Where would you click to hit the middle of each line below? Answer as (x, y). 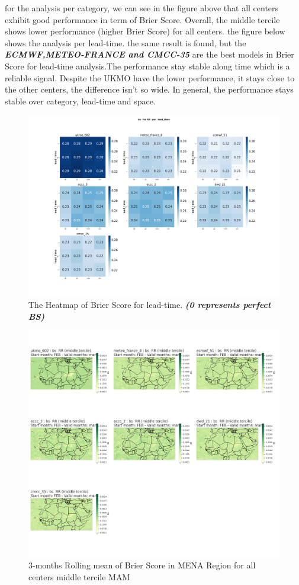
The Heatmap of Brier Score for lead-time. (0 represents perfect (150, 305)
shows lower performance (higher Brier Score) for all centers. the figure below (145, 31)
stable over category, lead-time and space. (80, 101)
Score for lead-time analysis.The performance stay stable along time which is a (147, 66)
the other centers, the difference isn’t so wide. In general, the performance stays (149, 89)
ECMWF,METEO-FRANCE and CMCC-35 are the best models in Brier (149, 54)
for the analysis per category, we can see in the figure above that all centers (142, 8)
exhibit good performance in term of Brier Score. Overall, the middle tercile (142, 19)
